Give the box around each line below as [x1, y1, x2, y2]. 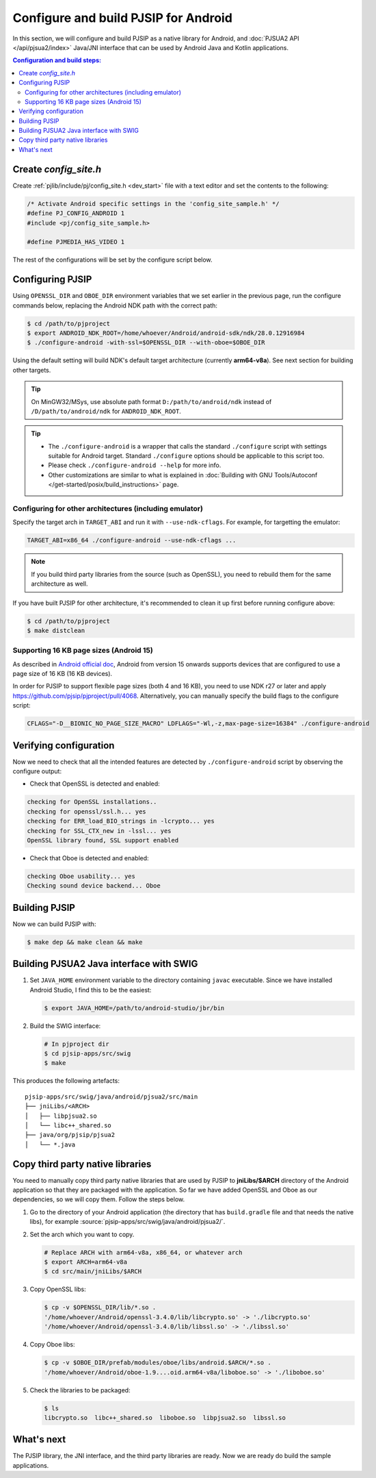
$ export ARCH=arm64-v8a [44, 1258, 128, 1266]
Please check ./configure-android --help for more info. [48, 461, 221, 469]
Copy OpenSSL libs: [29, 1285, 87, 1294]
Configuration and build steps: [12, 56, 102, 64]
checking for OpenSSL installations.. [27, 798, 157, 806]
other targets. [12, 366, 51, 374]
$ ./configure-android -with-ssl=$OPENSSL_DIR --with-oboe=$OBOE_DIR [27, 339, 265, 347]
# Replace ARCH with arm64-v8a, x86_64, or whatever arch [44, 1249, 243, 1256]
